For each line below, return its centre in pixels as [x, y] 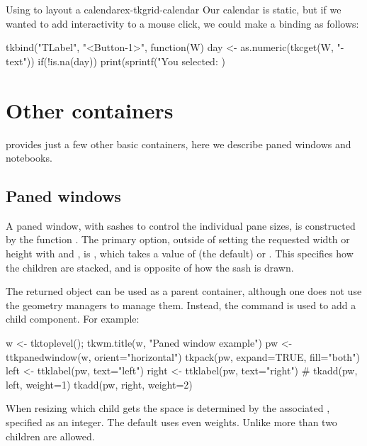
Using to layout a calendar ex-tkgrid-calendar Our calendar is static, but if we [174, 9]
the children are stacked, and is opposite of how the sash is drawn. [150, 267]
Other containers [90, 110]
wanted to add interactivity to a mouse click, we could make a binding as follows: [182, 23]
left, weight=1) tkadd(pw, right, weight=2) [99, 384]
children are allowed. [50, 436]
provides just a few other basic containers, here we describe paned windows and [179, 144]
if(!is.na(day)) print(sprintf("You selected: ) [131, 61]
